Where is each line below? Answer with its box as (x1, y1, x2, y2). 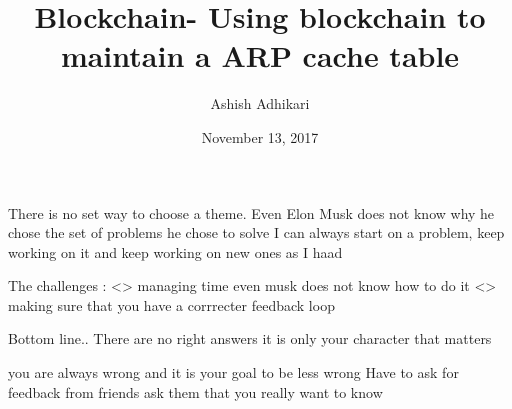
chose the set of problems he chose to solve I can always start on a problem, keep (8, 222, 505, 243)
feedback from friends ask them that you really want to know (8, 381, 383, 402)
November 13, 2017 (201, 126, 319, 147)
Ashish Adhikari (210, 93, 310, 114)
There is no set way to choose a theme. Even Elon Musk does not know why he (8, 202, 495, 223)
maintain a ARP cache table (60, 35, 460, 76)
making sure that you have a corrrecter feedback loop (8, 294, 335, 315)
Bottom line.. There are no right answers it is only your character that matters (8, 328, 492, 349)
